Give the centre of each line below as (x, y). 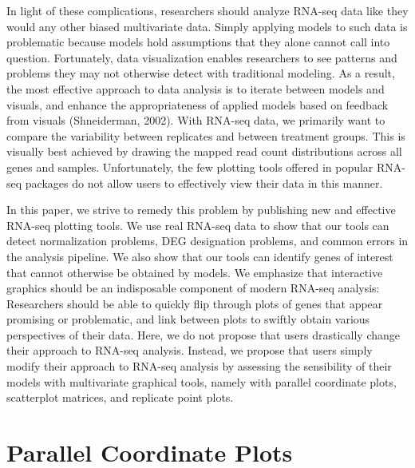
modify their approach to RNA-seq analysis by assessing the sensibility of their (199, 366)
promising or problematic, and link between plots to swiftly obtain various (188, 319)
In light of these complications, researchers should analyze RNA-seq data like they (207, 10)
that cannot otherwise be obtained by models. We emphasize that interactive (195, 272)
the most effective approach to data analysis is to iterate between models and (196, 88)
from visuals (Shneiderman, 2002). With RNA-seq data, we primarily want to (196, 120)
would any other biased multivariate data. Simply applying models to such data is (207, 26)
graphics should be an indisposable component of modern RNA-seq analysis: (193, 288)
